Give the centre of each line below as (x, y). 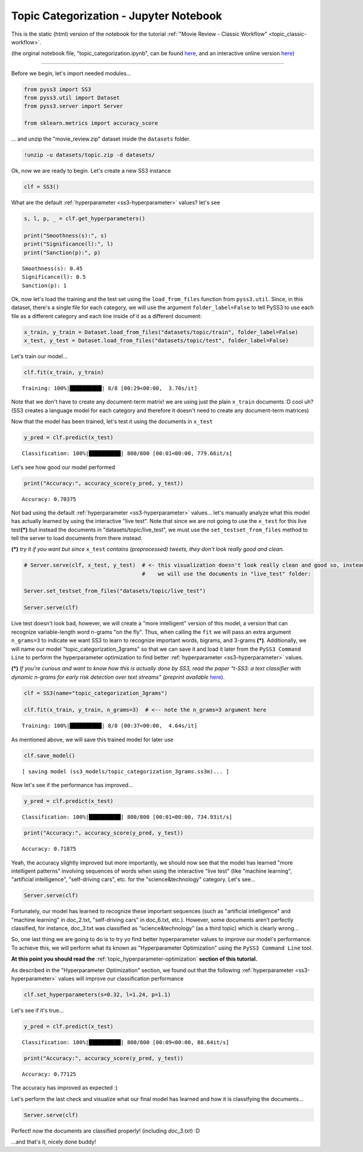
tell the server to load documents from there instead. (77, 538)
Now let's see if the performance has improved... (72, 785)
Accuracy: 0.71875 (49, 849)
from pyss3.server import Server (74, 106)
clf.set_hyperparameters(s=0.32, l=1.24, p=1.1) (97, 995)
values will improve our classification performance (121, 979)
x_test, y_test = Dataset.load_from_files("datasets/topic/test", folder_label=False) (156, 341)
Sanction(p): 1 (44, 285)
